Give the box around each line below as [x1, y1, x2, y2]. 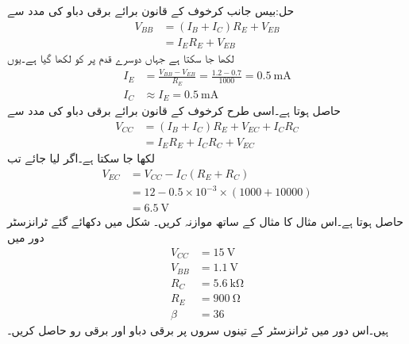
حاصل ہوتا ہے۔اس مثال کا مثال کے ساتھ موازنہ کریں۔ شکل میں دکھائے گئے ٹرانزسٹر [7, 213, 403, 230]
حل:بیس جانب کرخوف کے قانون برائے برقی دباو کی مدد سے [7, 2, 295, 18]
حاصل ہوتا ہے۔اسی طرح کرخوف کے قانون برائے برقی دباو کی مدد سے [7, 102, 341, 119]
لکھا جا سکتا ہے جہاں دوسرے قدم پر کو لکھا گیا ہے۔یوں [7, 50, 234, 67]
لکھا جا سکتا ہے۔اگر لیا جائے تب [7, 150, 156, 166]
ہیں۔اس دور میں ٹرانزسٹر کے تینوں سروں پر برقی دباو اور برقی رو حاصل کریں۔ [7, 321, 388, 338]
